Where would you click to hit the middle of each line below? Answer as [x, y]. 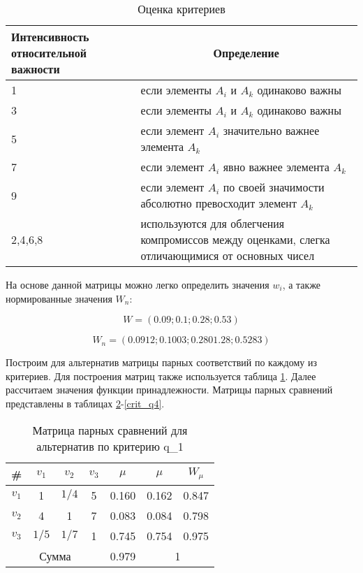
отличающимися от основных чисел [228, 255]
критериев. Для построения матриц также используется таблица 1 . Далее [161, 376]
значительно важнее [271, 130]
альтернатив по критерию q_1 [110, 446]
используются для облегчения [213, 223]
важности [36, 69]
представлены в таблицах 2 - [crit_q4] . [85, 403]
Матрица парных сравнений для [110, 430]
